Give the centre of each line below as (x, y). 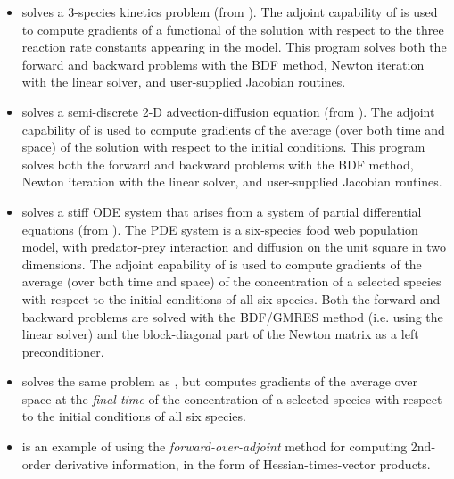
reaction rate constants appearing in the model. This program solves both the (234, 47)
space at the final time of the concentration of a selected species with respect (232, 398)
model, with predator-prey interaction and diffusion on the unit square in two (234, 247)
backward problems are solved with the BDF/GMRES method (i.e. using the (232, 316)
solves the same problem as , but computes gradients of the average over (219, 381)
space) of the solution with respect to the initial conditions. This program (223, 147)
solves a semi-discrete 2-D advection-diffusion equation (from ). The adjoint (228, 111)
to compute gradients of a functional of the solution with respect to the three (233, 29)
